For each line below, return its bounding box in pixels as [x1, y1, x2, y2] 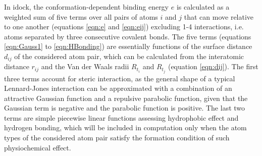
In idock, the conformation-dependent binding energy [4, 2, 169, 12]
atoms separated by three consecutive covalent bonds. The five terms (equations [4, 31, 251, 41]
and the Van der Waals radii [41, 61, 129, 72]
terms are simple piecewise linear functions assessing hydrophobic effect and [4, 112, 239, 123]
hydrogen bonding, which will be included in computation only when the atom [4, 122, 247, 133]
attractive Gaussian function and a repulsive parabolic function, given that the [4, 92, 248, 103]
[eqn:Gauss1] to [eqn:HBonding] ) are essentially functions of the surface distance [4, 41, 252, 51]
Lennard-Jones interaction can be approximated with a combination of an [4, 83, 232, 93]
